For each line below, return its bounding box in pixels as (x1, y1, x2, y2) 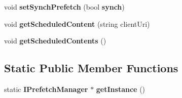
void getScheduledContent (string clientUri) (4, 18, 150, 29)
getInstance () (96, 83, 145, 94)
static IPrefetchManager (4, 83, 88, 94)
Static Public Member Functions (4, 60, 178, 76)
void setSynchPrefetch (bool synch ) (4, 2, 125, 12)
